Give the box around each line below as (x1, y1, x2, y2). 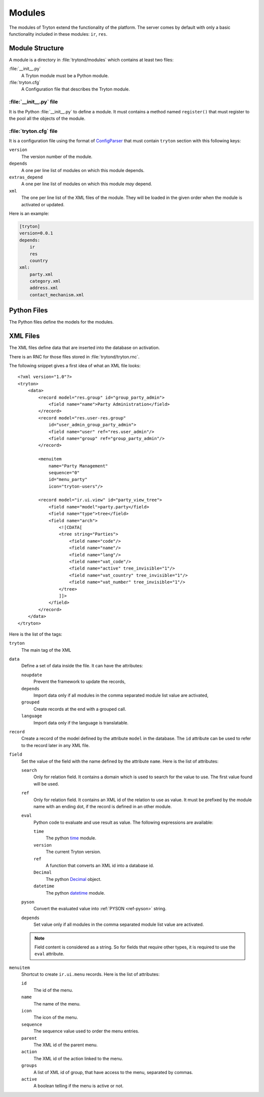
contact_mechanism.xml (29, 292, 84, 298)
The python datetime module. (45, 890, 105, 896)
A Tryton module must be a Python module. (21, 72, 109, 78)
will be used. (33, 781, 59, 787)
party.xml (29, 271, 53, 277)
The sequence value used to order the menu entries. (33, 1028, 139, 1034)
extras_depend (9, 175, 43, 180)
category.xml (29, 279, 61, 284)
